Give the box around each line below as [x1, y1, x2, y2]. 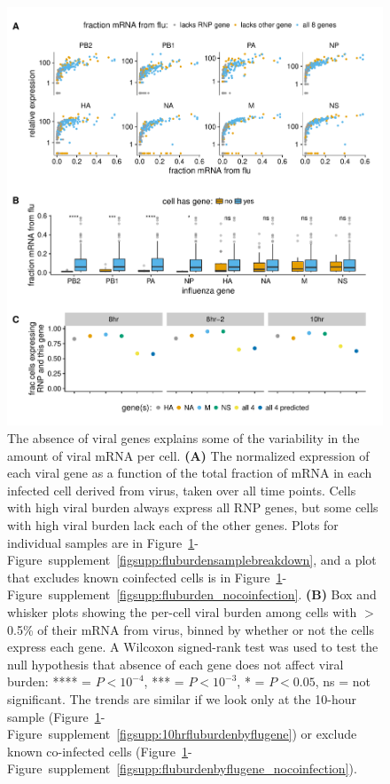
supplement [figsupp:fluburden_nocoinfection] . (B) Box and [48, 585, 377, 604]
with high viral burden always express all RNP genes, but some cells [7, 498, 378, 517]
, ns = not [315, 672, 370, 691]
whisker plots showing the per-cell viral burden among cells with [7, 602, 357, 621]
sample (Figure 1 [7, 707, 101, 725]
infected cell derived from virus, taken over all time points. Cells [7, 480, 356, 499]
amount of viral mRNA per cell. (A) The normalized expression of [7, 446, 370, 464]
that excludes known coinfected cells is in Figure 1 [7, 567, 283, 586]
